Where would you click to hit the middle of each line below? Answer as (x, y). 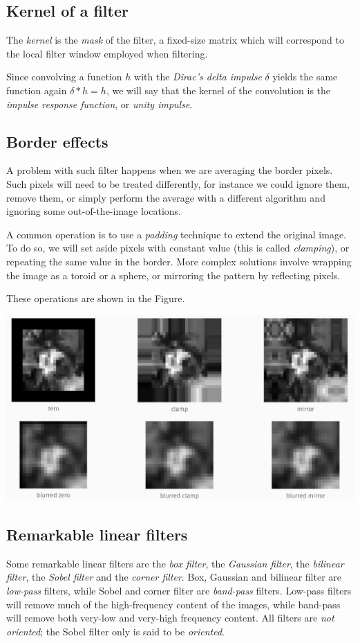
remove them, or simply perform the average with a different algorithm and (166, 197)
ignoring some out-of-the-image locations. (94, 211)
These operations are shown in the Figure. (96, 298)
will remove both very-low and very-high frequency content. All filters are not (170, 618)
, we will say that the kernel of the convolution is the (218, 90)
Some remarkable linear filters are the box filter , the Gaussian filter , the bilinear (175, 563)
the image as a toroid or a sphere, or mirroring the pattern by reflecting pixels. (173, 275)
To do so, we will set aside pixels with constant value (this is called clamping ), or (178, 248)
